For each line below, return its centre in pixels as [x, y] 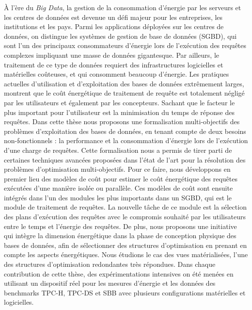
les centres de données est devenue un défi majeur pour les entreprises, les [113, 17]
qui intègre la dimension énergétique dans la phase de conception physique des [120, 236]
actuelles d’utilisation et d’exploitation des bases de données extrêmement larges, [124, 83]
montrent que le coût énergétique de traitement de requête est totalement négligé [124, 93]
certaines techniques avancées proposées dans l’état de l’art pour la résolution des [125, 159]
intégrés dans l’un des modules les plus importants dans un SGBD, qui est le [118, 197]
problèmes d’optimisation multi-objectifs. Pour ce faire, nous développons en [117, 169]
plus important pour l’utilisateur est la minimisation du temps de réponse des [119, 112]
